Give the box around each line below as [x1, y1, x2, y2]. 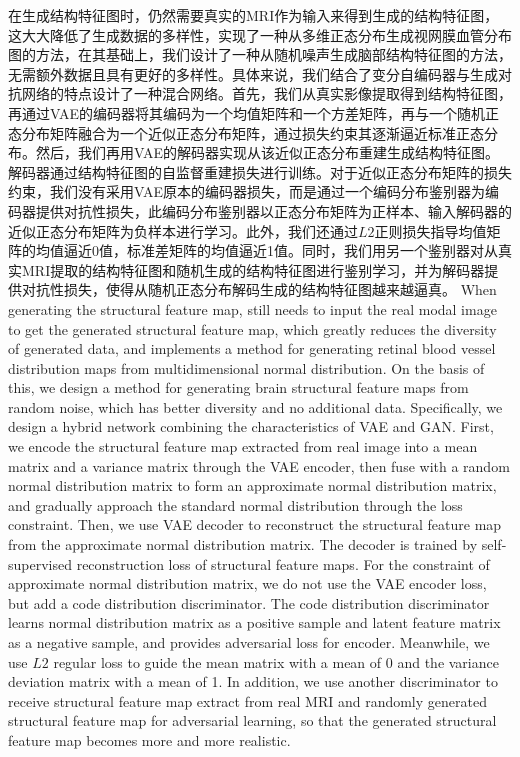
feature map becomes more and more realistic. [8, 729, 291, 750]
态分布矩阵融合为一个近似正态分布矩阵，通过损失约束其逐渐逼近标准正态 [8, 122, 484, 143]
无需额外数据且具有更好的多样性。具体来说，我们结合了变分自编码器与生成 [8, 63, 498, 84]
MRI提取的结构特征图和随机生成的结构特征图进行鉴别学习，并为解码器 [21, 259, 485, 280]
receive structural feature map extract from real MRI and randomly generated [8, 690, 487, 711]
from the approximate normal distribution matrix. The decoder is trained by [8, 534, 478, 555]
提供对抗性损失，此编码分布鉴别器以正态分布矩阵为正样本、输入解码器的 [35, 200, 512, 221]
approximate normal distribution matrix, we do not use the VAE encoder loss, [8, 573, 487, 594]
